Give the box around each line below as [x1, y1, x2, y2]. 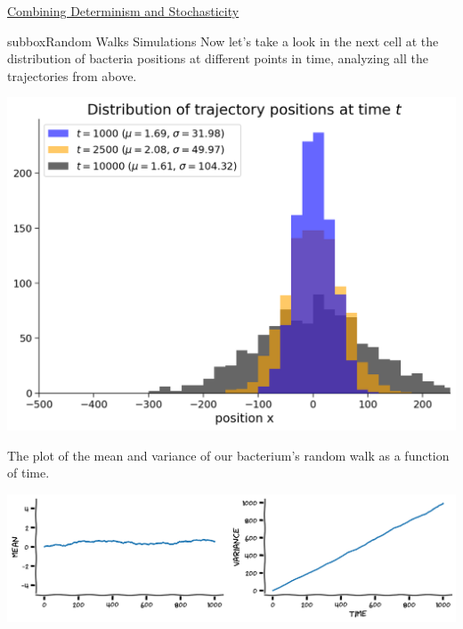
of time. [7, 463, 50, 482]
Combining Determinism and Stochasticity [7, 2, 240, 20]
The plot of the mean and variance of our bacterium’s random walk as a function [7, 445, 450, 464]
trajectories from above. [7, 66, 137, 85]
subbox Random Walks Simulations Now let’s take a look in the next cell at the [7, 31, 439, 50]
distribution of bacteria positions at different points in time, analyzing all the [7, 49, 428, 68]
